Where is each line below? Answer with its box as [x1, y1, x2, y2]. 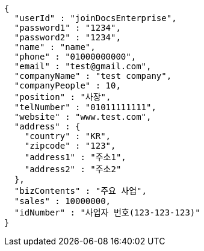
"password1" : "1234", [14, 23, 121, 33]
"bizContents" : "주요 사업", [14, 186, 147, 196]
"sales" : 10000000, [14, 196, 111, 206]
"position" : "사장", [14, 92, 111, 102]
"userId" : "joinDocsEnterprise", [14, 13, 177, 23]
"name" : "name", [14, 42, 96, 52]
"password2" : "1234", [14, 33, 121, 42]
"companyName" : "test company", [14, 71, 172, 81]
